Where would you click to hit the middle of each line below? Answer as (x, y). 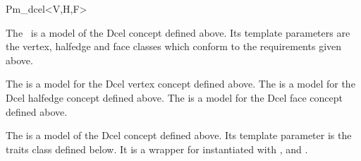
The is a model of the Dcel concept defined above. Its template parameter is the (179, 135)
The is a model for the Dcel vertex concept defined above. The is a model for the (180, 84)
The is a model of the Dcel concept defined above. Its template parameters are (178, 32)
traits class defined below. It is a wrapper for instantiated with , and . (157, 149)
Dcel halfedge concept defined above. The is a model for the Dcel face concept (175, 97)
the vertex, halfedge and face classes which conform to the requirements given (174, 46)
